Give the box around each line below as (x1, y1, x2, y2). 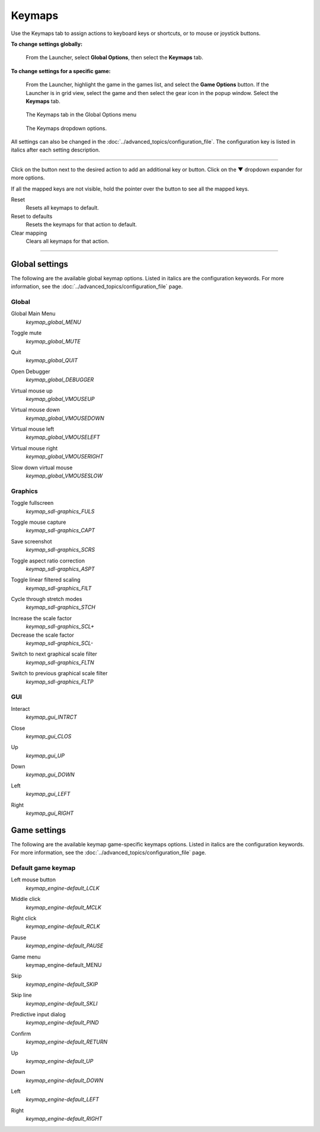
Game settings (11, 825, 66, 835)
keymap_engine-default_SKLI (25, 1000, 98, 1007)
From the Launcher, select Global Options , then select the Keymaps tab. (25, 54, 204, 61)
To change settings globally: (11, 40, 83, 48)
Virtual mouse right (11, 444, 58, 451)
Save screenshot (11, 537, 52, 545)
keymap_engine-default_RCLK (25, 923, 100, 930)
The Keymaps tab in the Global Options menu (25, 111, 136, 118)
